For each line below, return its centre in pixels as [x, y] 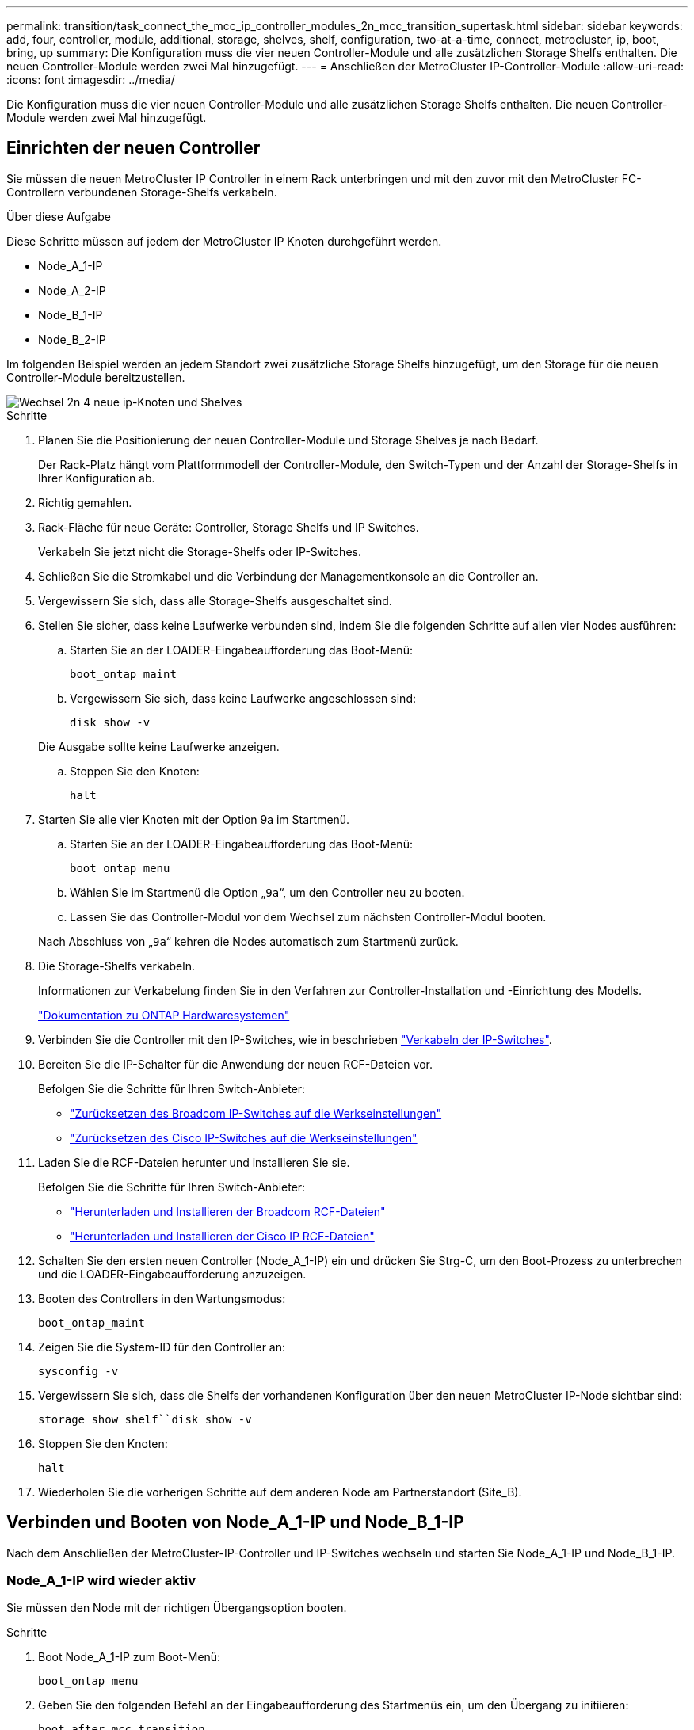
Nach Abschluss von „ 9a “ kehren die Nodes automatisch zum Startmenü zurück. [248, 941]
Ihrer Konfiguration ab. [97, 478]
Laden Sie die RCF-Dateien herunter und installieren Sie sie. [194, 1162]
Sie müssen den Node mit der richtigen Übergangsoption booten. [177, 1608]
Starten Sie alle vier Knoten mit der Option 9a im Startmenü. [194, 819]
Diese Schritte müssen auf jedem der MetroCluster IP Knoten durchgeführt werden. [224, 241]
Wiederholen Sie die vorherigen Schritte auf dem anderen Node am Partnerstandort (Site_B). [280, 1492]
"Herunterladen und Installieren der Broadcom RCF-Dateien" [228, 1211]
